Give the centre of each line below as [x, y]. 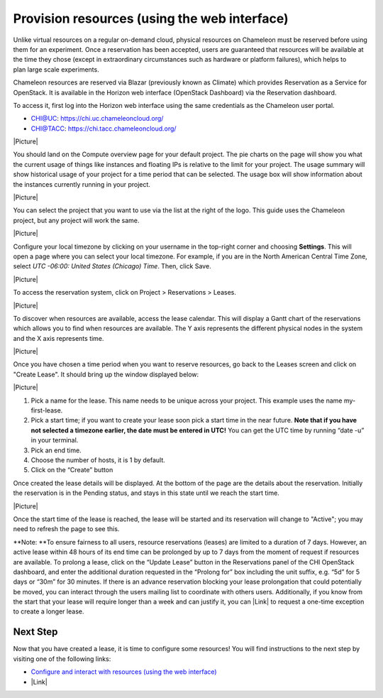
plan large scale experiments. [56, 69]
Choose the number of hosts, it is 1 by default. [98, 460]
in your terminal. [55, 440]
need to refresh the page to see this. [66, 529]
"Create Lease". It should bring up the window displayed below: [106, 374]
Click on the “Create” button [72, 470]
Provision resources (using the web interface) [151, 18]
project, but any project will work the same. [76, 220]
